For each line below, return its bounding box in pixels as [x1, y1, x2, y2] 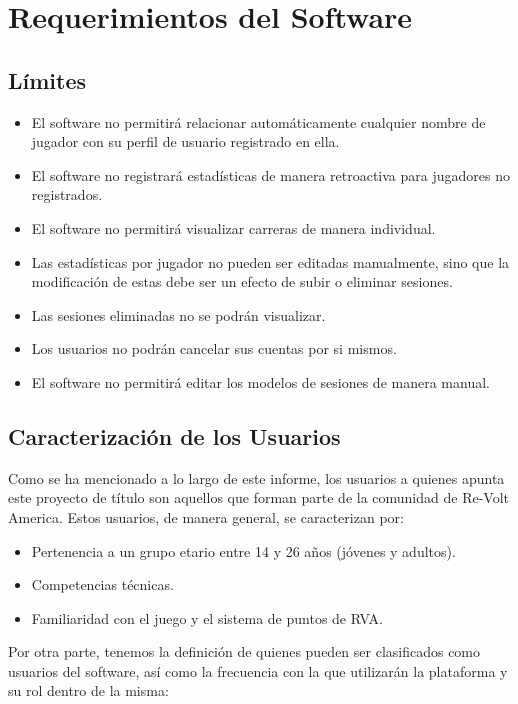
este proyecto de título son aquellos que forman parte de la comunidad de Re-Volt [8, 487, 510, 508]
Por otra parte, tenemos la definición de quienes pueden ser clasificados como [8, 641, 481, 662]
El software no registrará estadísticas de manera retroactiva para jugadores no [31, 164, 510, 185]
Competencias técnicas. [31, 574, 174, 595]
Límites [8, 64, 87, 95]
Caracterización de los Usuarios [8, 420, 341, 451]
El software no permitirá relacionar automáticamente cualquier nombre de [31, 111, 486, 132]
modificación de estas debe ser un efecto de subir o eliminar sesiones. [31, 271, 453, 292]
